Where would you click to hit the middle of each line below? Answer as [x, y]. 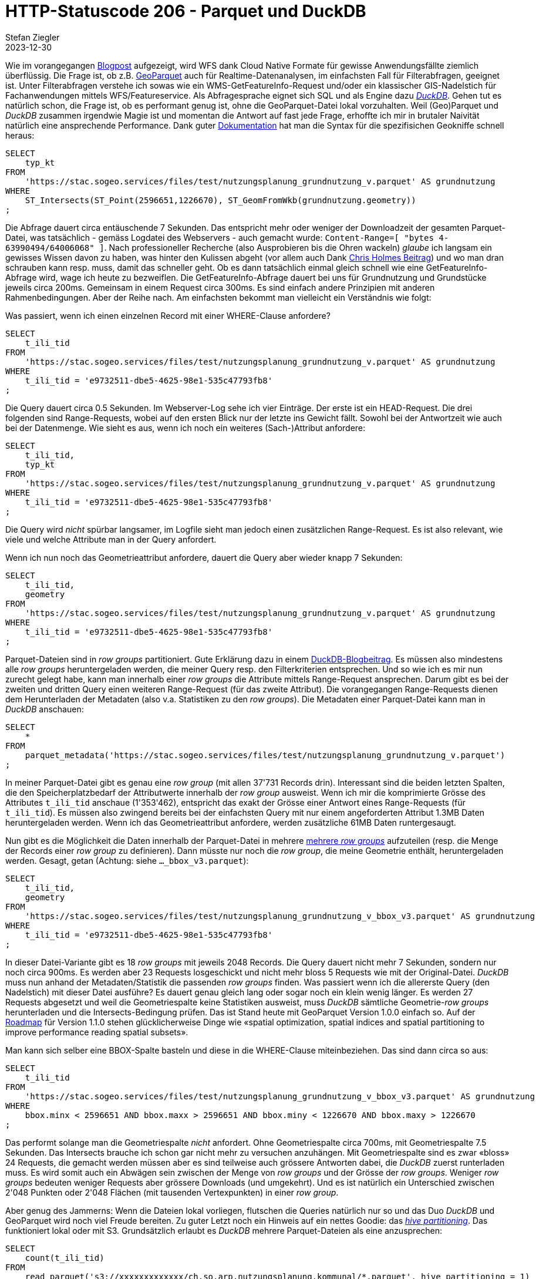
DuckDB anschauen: [45, 709]
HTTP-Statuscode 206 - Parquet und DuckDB [186, 11]
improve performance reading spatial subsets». [97, 1032]
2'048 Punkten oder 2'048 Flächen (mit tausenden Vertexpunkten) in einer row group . [172, 1192]
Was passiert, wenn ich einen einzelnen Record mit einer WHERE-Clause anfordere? [168, 315]
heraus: [20, 135]
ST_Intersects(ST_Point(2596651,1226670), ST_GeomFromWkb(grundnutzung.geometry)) [220, 200]
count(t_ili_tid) [65, 1258]
